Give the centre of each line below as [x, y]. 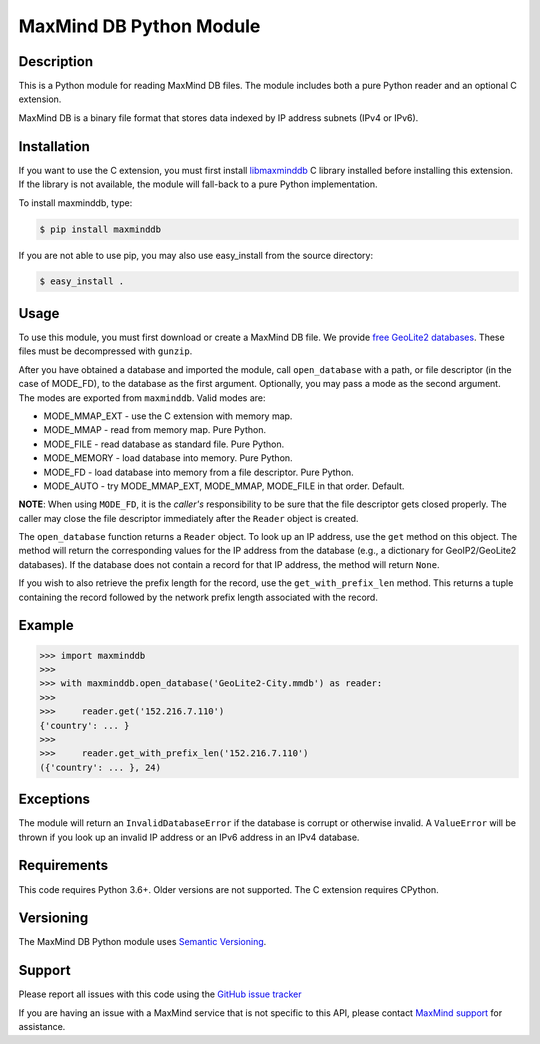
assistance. [42, 1027]
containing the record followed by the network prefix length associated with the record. [198, 597]
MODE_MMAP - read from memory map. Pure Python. [155, 430]
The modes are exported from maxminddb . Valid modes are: [142, 397]
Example [46, 625]
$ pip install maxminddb [100, 229]
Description [56, 61]
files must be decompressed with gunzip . [105, 351]
